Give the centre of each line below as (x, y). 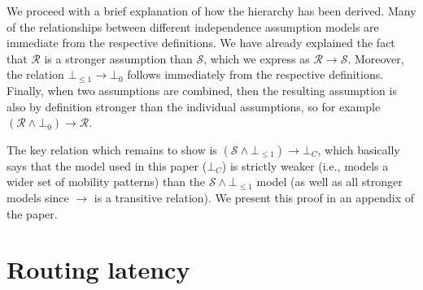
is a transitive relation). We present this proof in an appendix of (254, 197)
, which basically (359, 149)
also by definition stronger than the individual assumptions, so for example (194, 106)
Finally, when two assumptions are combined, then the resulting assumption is (202, 90)
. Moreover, (376, 58)
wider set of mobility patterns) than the (106, 182)
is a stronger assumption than (118, 58)
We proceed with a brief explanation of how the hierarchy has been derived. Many (211, 11)
